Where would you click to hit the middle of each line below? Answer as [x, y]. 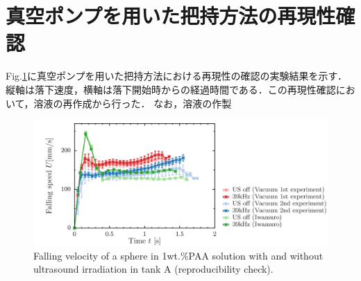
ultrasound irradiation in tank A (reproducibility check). [153, 269]
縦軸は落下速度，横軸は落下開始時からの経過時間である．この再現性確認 [171, 89]
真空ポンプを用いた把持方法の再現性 [171, 16]
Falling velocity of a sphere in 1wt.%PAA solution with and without [178, 255]
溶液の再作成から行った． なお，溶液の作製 [133, 103]
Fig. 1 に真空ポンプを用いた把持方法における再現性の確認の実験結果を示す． [176, 76]
